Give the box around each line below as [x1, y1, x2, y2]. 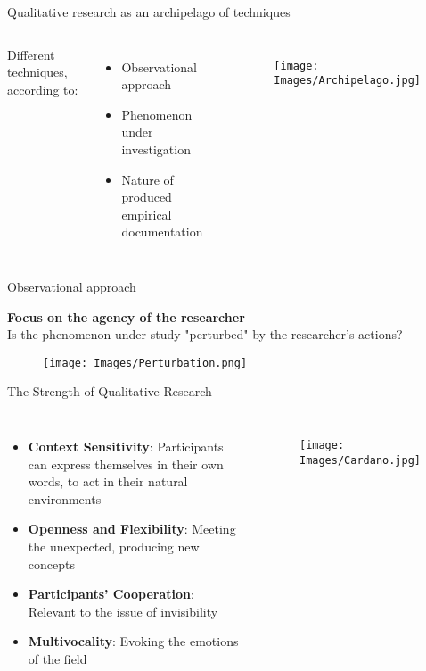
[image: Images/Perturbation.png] [43, 356, 248, 369]
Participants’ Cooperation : [28, 584, 194, 603]
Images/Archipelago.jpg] [274, 74, 422, 87]
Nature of [121, 170, 174, 188]
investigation [121, 139, 191, 158]
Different [7, 45, 55, 63]
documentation [121, 222, 203, 241]
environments [28, 489, 102, 508]
